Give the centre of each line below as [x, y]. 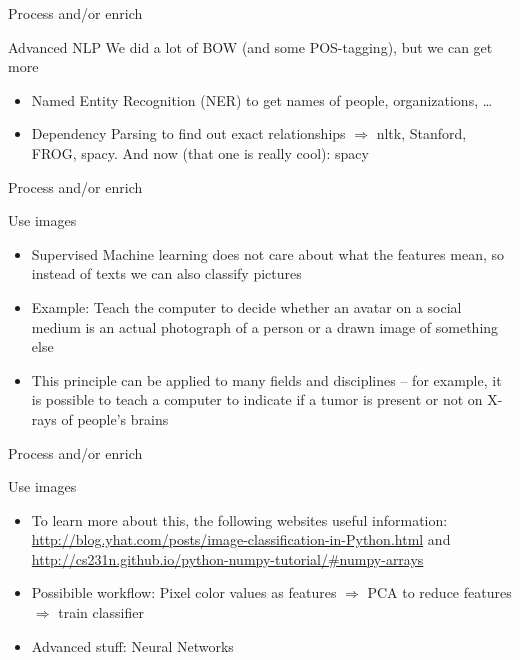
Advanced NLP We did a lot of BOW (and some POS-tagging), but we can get [250, 46]
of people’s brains [115, 418]
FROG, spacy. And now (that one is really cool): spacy [200, 152]
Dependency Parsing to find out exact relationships [188, 133]
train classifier [101, 612]
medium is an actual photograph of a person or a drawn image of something [265, 326]
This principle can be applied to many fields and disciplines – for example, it [266, 379]
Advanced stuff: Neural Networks [132, 645]
